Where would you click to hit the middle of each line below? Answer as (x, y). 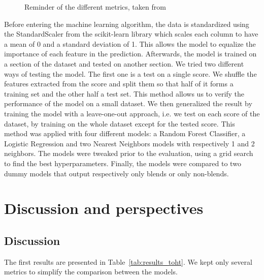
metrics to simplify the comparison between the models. (91, 272)
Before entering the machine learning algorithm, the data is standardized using (127, 24)
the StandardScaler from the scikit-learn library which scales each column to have (131, 34)
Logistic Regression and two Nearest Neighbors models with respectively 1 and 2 (129, 143)
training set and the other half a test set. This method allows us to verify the (124, 93)
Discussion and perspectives (104, 208)
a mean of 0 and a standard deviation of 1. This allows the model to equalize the (130, 43)
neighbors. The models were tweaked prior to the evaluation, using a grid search (129, 153)
